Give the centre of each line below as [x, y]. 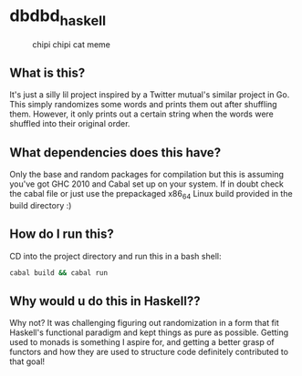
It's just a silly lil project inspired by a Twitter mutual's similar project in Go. [150, 95]
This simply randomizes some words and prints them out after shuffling [143, 105]
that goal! [27, 361]
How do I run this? [62, 234]
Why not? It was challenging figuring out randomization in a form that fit [145, 323]
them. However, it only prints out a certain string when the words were [141, 114]
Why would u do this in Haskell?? [105, 301]
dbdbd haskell [58, 17]
